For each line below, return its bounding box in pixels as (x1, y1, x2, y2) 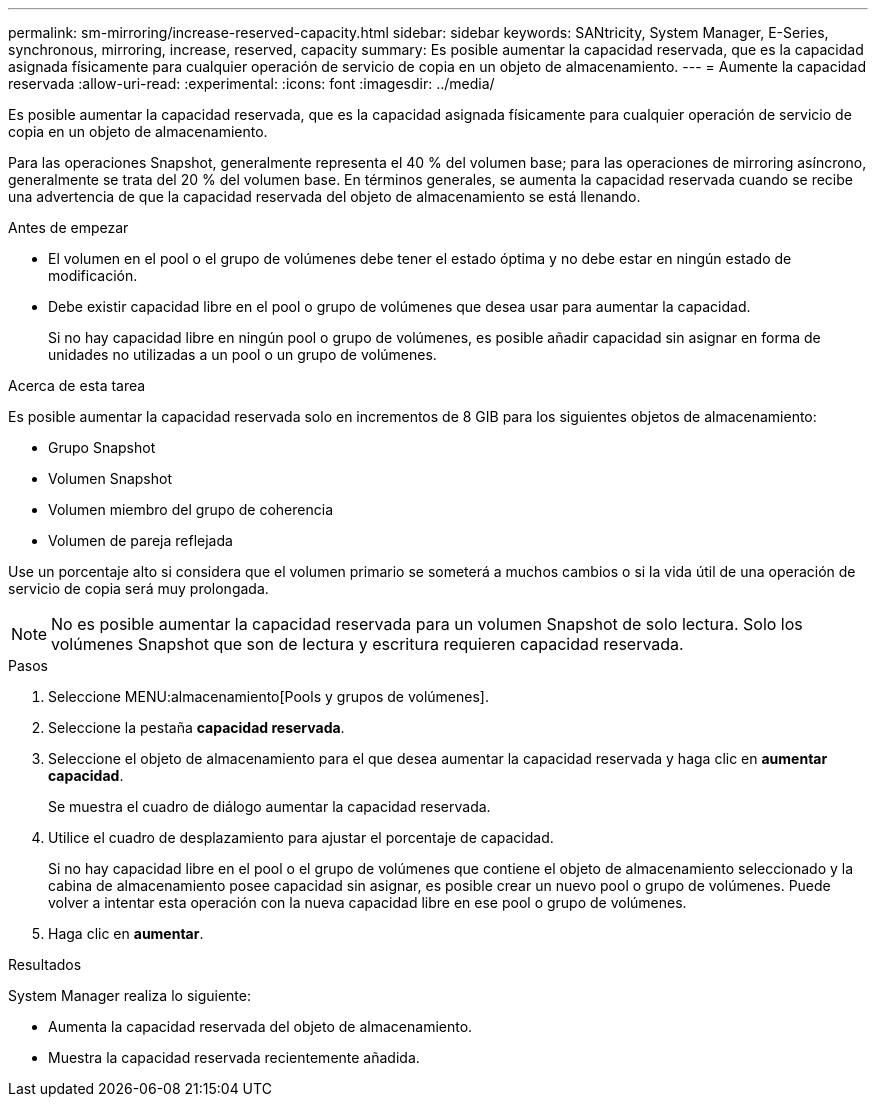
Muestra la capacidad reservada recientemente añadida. (48, 1049, 420, 1066)
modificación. (48, 267, 138, 284)
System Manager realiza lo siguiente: (8, 987, 251, 1004)
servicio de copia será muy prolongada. (8, 580, 269, 597)
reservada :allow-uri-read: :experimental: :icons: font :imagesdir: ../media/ (8, 75, 495, 92)
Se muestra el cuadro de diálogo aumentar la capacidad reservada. (48, 798, 491, 815)
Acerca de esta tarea (8, 377, 146, 394)
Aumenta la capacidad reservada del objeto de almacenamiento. (48, 1018, 473, 1035)
